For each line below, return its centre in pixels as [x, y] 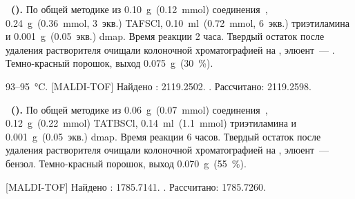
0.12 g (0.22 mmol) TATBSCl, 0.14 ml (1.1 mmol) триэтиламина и [151, 123]
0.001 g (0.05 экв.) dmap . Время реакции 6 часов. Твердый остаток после [163, 136]
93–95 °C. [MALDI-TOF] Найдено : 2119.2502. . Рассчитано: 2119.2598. [159, 86]
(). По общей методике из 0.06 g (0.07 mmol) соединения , [140, 109]
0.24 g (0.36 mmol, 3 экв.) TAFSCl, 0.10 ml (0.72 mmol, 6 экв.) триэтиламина [177, 22]
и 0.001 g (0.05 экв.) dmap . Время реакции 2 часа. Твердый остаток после [165, 36]
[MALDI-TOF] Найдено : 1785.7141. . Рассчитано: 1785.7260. [136, 186]
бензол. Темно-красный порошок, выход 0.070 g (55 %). [126, 163]
